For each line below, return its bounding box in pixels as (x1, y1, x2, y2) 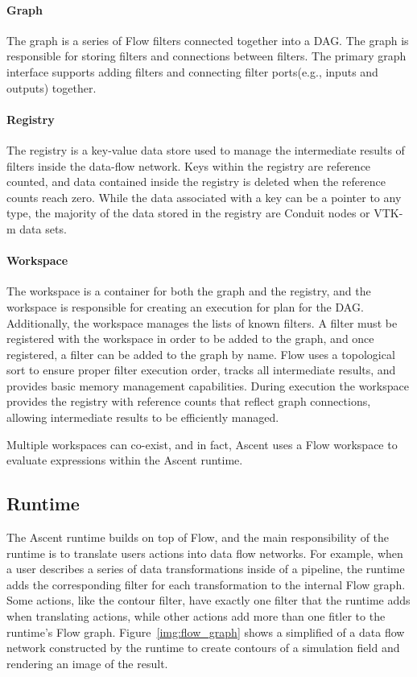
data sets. (19, 220, 67, 237)
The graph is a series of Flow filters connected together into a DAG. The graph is (6, 31, 409, 48)
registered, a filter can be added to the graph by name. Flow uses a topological (6, 345, 395, 362)
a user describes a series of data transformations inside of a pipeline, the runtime (6, 560, 405, 577)
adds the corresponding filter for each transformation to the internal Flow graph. (6, 576, 406, 592)
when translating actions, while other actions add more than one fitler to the (6, 608, 386, 625)
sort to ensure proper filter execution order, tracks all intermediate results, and (6, 361, 396, 378)
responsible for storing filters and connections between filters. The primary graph (6, 47, 407, 64)
